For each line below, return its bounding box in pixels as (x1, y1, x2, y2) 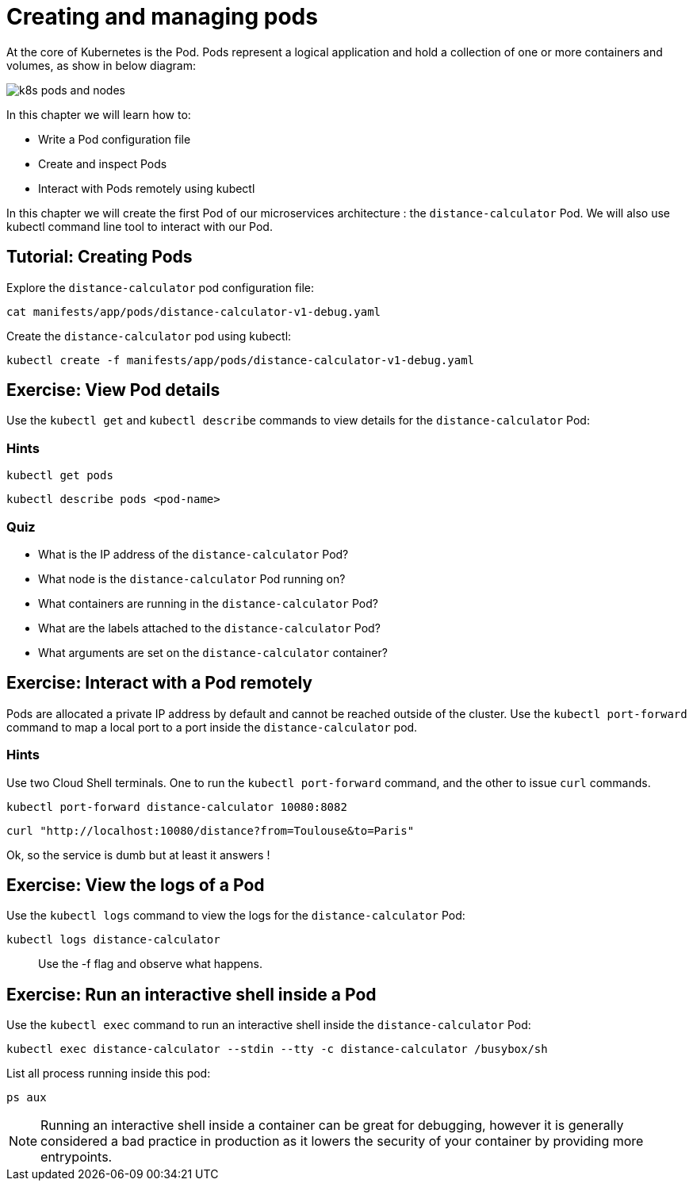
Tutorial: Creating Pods (6, 247, 193, 267)
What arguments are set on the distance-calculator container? (38, 645, 388, 659)
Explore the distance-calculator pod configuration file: (6, 280, 315, 294)
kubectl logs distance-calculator (6, 933, 220, 947)
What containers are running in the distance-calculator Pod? (38, 596, 378, 610)
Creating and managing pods (6, 3, 318, 30)
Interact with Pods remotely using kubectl (38, 181, 255, 195)
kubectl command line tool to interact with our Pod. (6, 219, 273, 233)
